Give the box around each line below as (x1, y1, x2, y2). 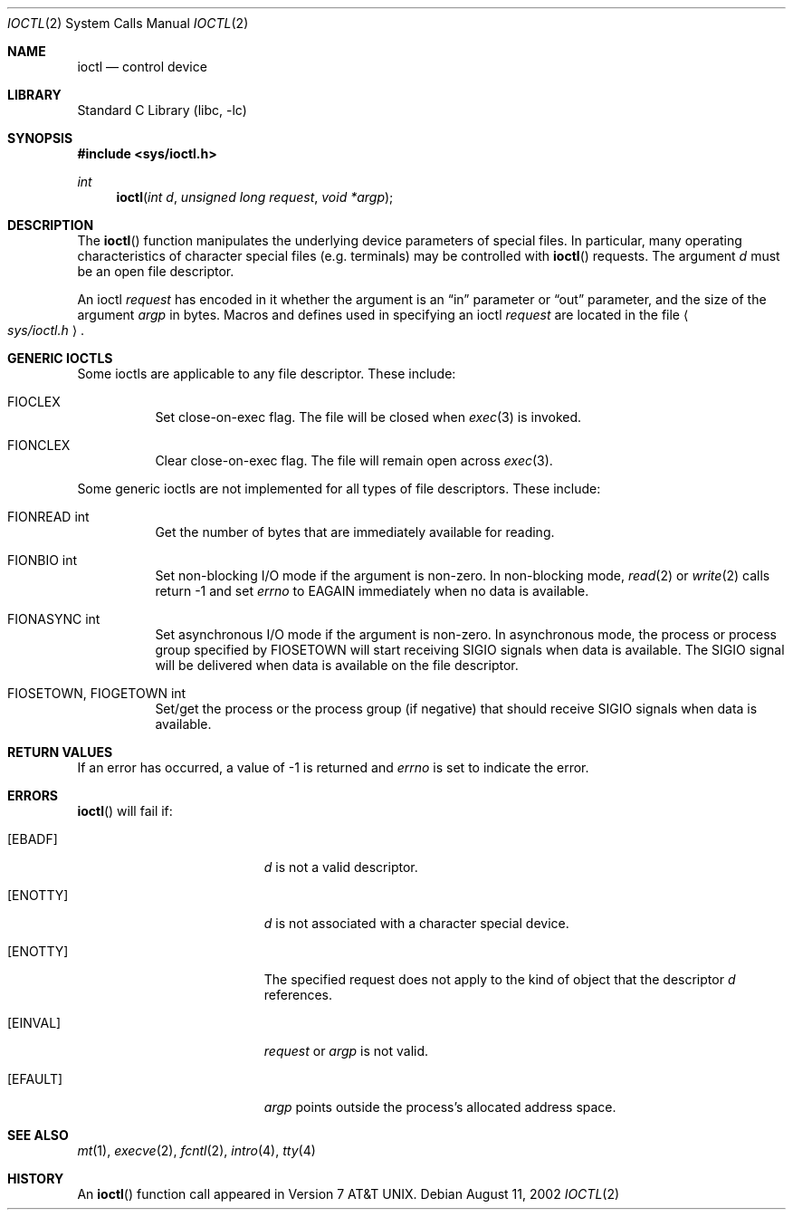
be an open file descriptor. (77, 264, 234, 279)
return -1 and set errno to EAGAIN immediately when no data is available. (155, 583, 589, 599)
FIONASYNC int (7, 611, 100, 627)
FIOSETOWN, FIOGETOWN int (7, 685, 186, 701)
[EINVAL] (7, 1015, 62, 1030)
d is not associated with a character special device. (263, 915, 569, 931)
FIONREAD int (7, 509, 90, 524)
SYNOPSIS (7, 130, 73, 146)
